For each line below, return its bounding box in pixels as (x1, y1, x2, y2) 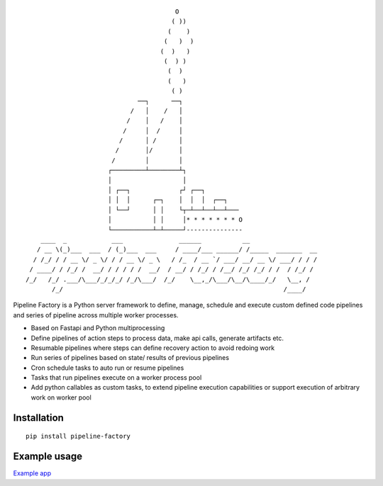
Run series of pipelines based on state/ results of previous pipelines (30, 354, 230, 362)
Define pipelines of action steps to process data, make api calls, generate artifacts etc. (30, 334, 284, 342)
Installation (13, 412, 64, 424)
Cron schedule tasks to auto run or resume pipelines (30, 363, 184, 372)
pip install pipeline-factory (26, 432, 131, 441)
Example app (13, 469, 52, 477)
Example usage (13, 451, 83, 463)
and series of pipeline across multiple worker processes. (13, 310, 179, 319)
